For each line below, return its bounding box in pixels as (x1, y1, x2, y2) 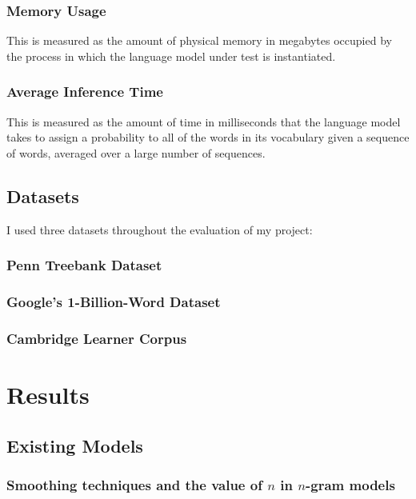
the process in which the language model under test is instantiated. (6, 47, 336, 64)
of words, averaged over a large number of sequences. (6, 144, 266, 161)
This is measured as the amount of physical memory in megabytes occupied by (6, 32, 392, 49)
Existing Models (6, 433, 143, 457)
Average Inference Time (6, 82, 163, 102)
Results (6, 377, 90, 410)
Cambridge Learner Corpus (6, 328, 187, 348)
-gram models (306, 474, 395, 494)
